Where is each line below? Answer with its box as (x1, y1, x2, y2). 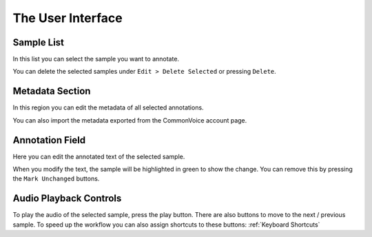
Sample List (12, 37, 65, 48)
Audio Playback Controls (12, 193, 122, 205)
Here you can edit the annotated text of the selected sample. (12, 152, 185, 161)
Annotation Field (12, 134, 86, 146)
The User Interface (12, 10, 123, 25)
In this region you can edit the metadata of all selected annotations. (12, 103, 204, 112)
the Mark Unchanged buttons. (12, 174, 100, 183)
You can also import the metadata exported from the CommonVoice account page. (12, 116, 247, 124)
